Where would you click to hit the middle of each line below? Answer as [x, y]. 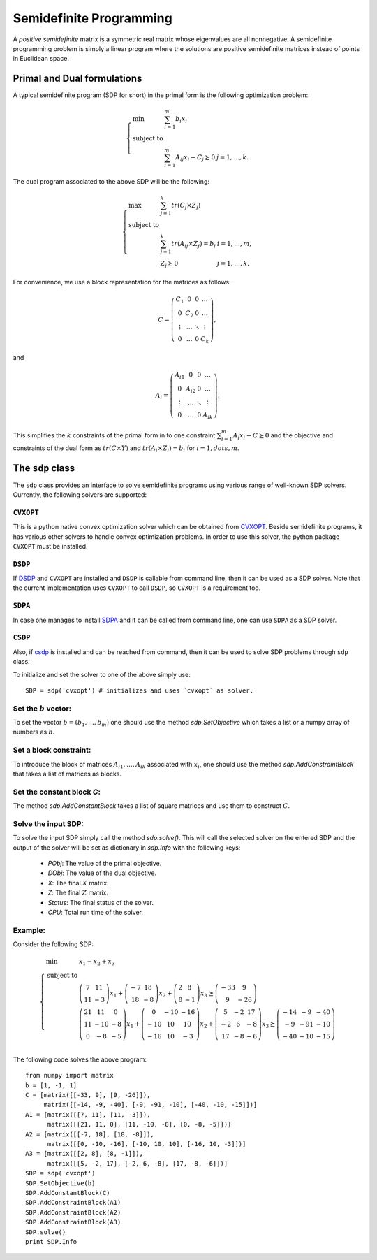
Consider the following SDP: [53, 944]
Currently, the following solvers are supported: [80, 495]
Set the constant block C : [57, 792]
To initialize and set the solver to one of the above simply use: [102, 674]
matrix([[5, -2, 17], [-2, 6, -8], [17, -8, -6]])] [138, 1163]
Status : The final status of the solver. [101, 902]
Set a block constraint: [52, 750]
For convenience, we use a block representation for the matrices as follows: [122, 282]
